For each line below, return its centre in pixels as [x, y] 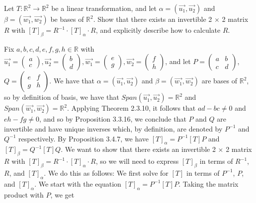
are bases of [219, 81]
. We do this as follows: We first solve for [106, 172]
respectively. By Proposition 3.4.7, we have [84, 138]
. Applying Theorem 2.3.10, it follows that [131, 108]
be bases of [67, 19]
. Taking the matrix [209, 183]
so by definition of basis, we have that [62, 97]
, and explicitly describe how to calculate [158, 30]
